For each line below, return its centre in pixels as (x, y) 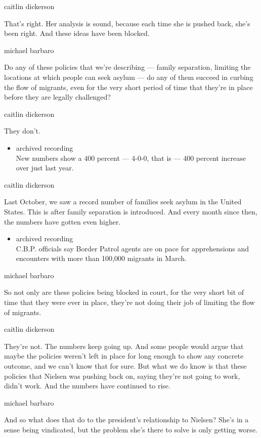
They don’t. (22, 131)
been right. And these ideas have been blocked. (77, 33)
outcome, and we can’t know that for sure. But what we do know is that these (125, 366)
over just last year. (45, 168)
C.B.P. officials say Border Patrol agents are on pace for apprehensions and (133, 248)
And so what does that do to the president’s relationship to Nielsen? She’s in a (126, 420)
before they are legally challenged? (57, 97)
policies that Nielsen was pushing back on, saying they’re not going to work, (122, 376)
